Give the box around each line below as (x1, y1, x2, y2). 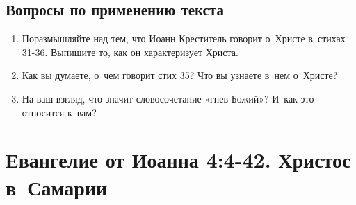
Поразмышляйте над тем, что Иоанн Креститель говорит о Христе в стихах (22, 31, 346, 46)
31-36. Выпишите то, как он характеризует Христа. (22, 44, 238, 59)
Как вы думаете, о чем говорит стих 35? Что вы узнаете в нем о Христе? (22, 68, 338, 82)
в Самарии (6, 172, 108, 201)
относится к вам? (22, 105, 97, 119)
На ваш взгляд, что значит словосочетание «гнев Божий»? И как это (22, 91, 314, 105)
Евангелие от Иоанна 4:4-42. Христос (6, 145, 351, 174)
